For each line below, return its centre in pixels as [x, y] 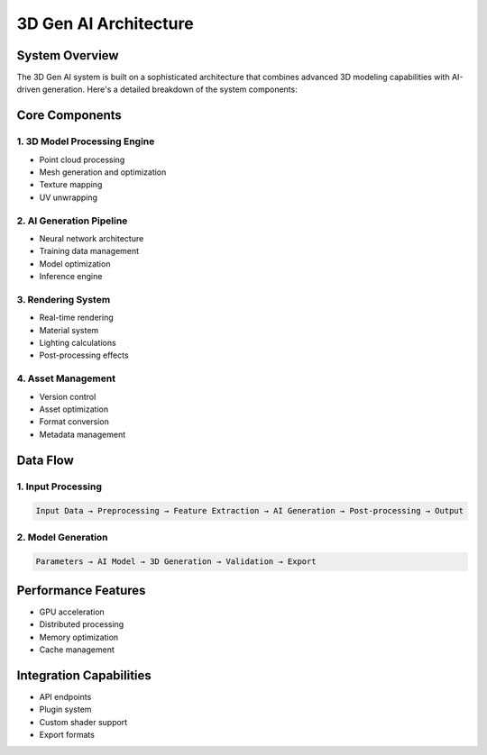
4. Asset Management [66, 378]
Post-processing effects [84, 355]
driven [28, 89]
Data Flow [45, 460]
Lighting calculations [78, 343]
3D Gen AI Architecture [105, 23]
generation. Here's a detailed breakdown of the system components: [170, 89]
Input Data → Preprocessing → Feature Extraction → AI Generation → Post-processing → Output [250, 511]
